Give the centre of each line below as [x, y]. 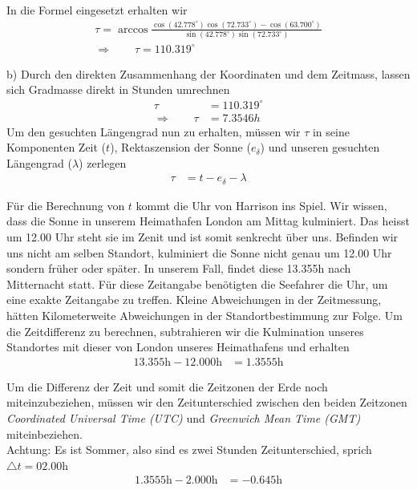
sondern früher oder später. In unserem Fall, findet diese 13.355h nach [179, 268]
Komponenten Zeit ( [57, 147]
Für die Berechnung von [66, 205]
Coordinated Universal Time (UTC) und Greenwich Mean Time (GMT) [184, 418]
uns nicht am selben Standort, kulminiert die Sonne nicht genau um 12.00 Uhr [199, 252]
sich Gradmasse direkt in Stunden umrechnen [118, 89]
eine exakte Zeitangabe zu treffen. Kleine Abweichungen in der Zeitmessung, [194, 300]
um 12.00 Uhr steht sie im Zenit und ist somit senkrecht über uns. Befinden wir [202, 237]
